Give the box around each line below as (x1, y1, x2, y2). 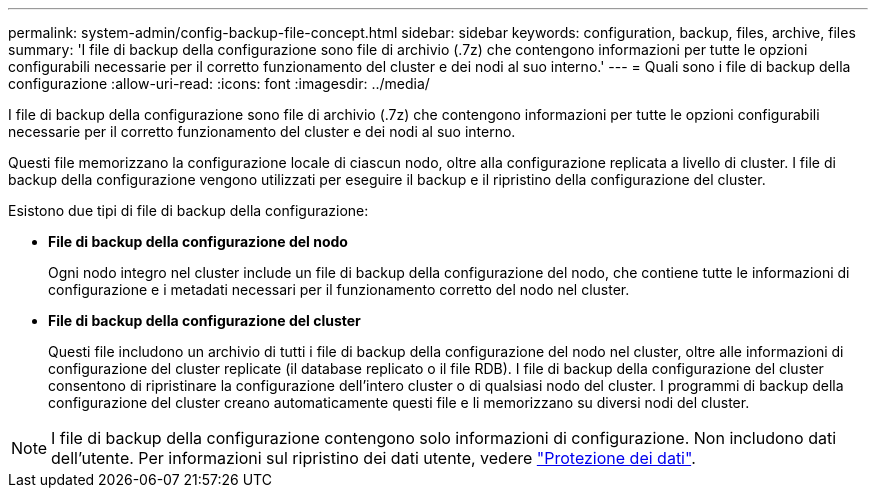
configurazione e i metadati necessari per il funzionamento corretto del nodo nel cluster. (48, 281, 630, 298)
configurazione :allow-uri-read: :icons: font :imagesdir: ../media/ (8, 75, 430, 92)
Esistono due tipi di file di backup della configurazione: (8, 202, 369, 219)
